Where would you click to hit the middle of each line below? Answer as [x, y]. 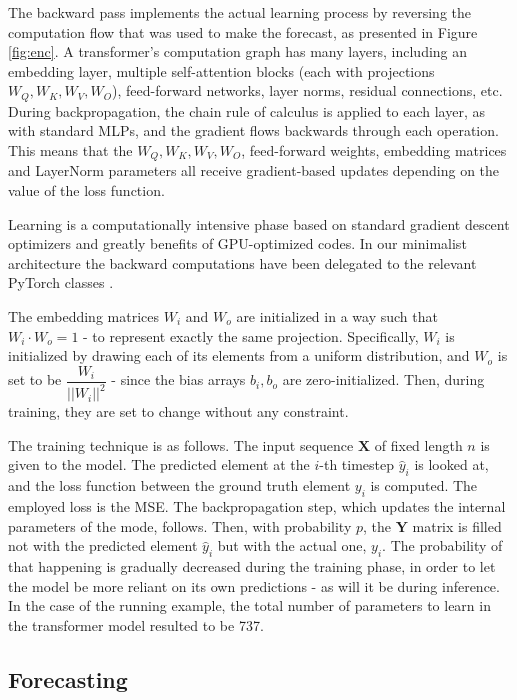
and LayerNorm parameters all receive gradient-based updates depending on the [254, 170]
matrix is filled [457, 525]
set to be [35, 379]
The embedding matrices [83, 316]
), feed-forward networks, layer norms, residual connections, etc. [307, 90]
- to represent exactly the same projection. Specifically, [251, 335]
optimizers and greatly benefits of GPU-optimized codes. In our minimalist [237, 243]
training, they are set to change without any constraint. [178, 411]
